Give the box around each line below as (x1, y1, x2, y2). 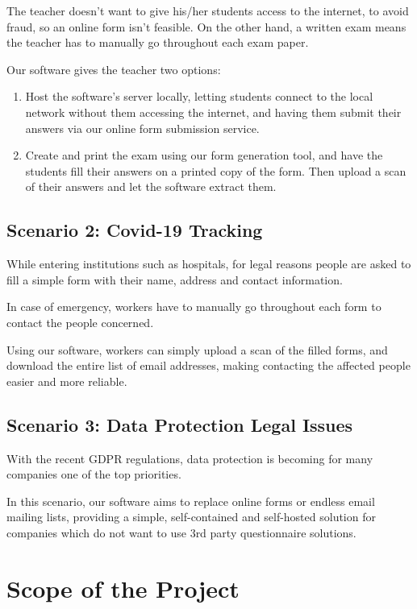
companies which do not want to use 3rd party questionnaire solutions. (6, 524, 357, 541)
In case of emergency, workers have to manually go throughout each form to (6, 298, 382, 315)
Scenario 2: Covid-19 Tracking (6, 217, 263, 242)
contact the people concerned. (6, 313, 154, 330)
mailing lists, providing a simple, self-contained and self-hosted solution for (6, 508, 376, 525)
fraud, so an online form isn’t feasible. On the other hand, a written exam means (6, 18, 407, 35)
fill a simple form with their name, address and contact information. (6, 271, 343, 288)
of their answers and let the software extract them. (25, 178, 277, 195)
